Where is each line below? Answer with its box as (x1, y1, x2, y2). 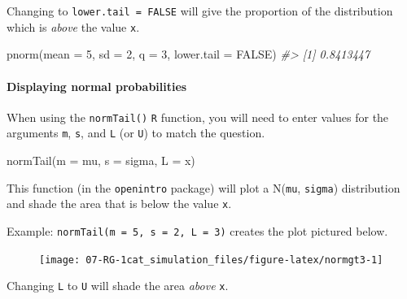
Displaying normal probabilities (7, 77, 187, 94)
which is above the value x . (7, 18, 140, 35)
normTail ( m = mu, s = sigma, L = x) (7, 152, 195, 169)
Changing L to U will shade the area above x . (7, 277, 229, 294)
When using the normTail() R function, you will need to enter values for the (7, 108, 389, 125)
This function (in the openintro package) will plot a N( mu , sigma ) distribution (7, 179, 400, 196)
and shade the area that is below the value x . (7, 195, 232, 212)
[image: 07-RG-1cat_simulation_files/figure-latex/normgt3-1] (39, 253, 383, 266)
